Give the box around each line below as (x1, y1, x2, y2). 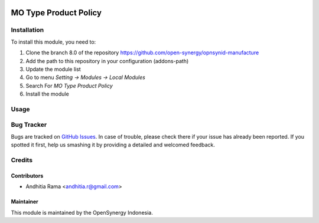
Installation (11, 26, 44, 34)
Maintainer (11, 198, 38, 205)
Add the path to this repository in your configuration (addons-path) (25, 57, 189, 64)
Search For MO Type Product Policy (25, 82, 113, 89)
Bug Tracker (11, 121, 47, 129)
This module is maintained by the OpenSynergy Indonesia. (11, 209, 153, 216)
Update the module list (25, 65, 81, 73)
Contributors (11, 172, 44, 179)
